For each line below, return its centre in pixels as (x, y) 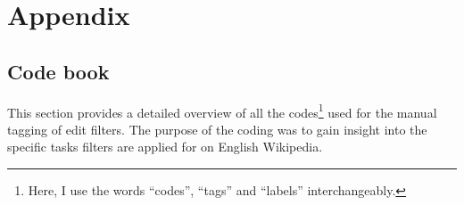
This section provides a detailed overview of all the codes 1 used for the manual (222, 111)
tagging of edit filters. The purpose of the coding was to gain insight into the (217, 129)
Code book (58, 71)
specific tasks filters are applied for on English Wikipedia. (165, 147)
